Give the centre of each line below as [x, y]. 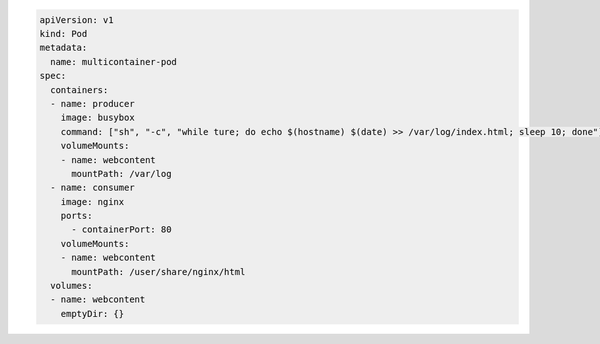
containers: [79, 89]
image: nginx [92, 201]
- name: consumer [92, 188]
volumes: [71, 286]
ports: [76, 216]
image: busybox [97, 118]
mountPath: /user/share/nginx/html [158, 271]
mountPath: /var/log [121, 173]
